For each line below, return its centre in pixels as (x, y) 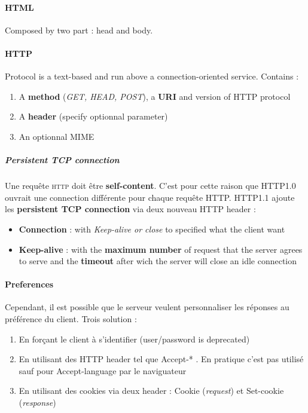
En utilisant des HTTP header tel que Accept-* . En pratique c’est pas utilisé (161, 359)
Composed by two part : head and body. (79, 30)
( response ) (37, 403)
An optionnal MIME (57, 136)
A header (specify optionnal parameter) (93, 116)
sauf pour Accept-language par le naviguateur (103, 370)
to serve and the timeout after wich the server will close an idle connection (158, 261)
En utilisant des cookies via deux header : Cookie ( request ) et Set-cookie (151, 391)
